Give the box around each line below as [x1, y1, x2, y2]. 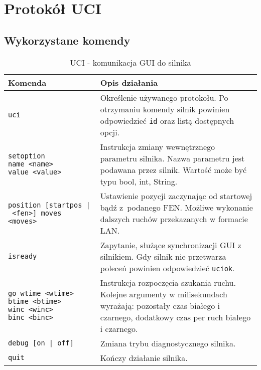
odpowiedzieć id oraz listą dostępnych [100, 114, 234, 126]
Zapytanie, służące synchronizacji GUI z [100, 239, 241, 251]
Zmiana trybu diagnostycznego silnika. [100, 337, 236, 349]
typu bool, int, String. [100, 175, 178, 187]
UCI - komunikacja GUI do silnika [70, 56, 191, 68]
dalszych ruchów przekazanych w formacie [100, 213, 248, 225]
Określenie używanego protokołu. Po [100, 91, 228, 103]
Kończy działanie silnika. [100, 351, 188, 363]
